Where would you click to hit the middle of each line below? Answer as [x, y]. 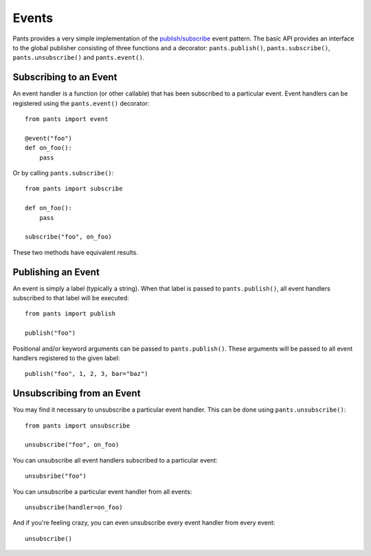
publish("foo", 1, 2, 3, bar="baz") [87, 374]
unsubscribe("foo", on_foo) [72, 445]
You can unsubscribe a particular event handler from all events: [102, 491]
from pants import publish [70, 314]
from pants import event [67, 119]
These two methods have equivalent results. [76, 252]
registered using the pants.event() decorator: [81, 103]
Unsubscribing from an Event [77, 393]
